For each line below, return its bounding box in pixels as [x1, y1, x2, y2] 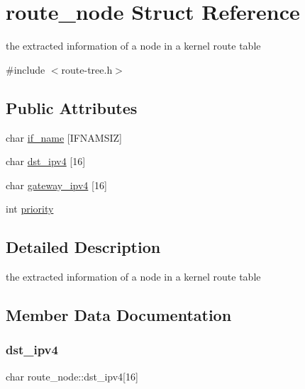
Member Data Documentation [6, 304, 232, 326]
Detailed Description [6, 236, 161, 258]
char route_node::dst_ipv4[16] [6, 368, 138, 383]
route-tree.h [61, 62, 113, 77]
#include [6, 62, 45, 77]
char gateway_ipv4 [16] [6, 177, 107, 192]
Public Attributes [6, 96, 138, 118]
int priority [6, 201, 54, 216]
